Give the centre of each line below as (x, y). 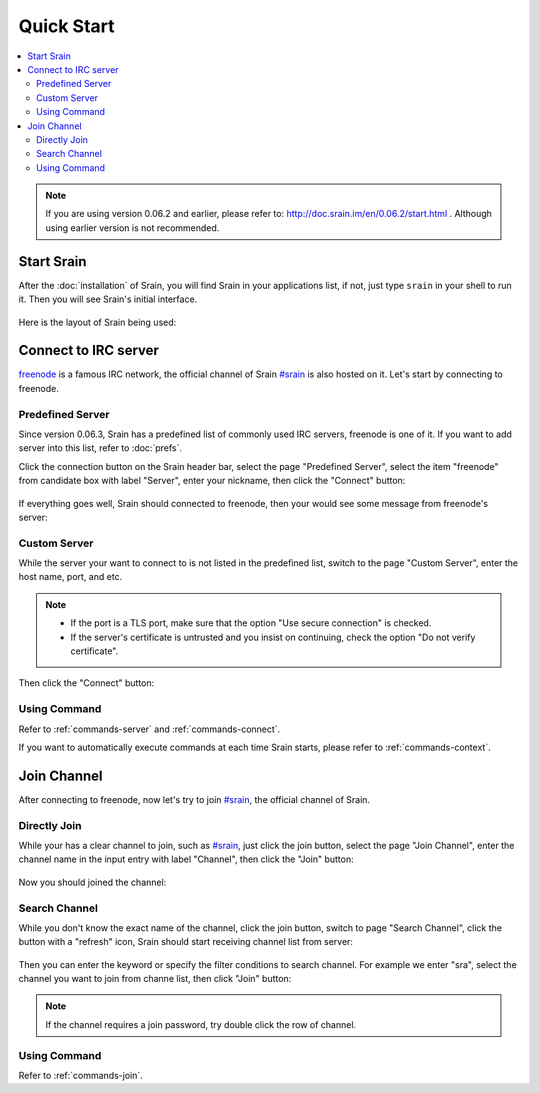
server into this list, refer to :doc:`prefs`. (100, 448)
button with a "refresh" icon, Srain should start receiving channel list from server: (186, 942)
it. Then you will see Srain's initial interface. (108, 299)
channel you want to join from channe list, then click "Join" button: (155, 979)
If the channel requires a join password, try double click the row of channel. (201, 1024)
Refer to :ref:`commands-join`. (81, 1075)
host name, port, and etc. (70, 577)
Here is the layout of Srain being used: (97, 322)
